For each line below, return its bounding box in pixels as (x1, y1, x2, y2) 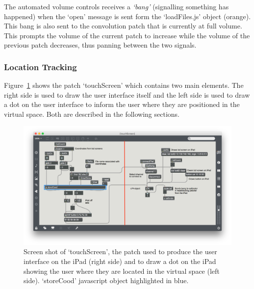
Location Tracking (4, 60, 77, 73)
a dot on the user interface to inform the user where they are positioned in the (4, 99, 240, 109)
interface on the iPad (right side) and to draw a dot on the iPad (24, 256, 216, 266)
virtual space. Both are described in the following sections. (4, 108, 180, 119)
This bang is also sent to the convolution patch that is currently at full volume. (4, 21, 242, 31)
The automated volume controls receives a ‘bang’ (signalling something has (4, 1, 229, 11)
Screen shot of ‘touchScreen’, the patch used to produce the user (24, 246, 217, 257)
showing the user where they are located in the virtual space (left (24, 265, 220, 276)
